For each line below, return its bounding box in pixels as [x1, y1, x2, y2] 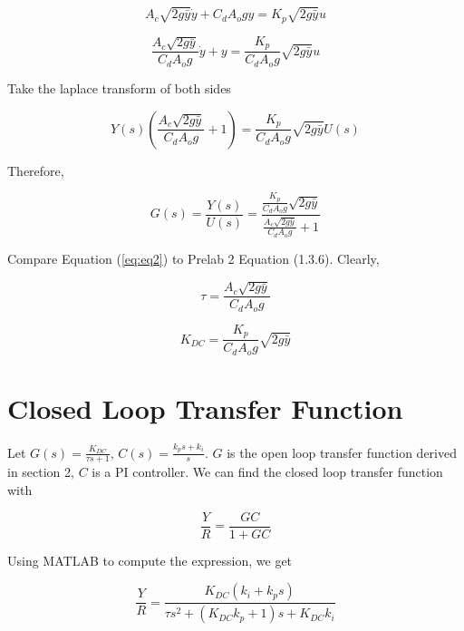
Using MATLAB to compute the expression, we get [7, 550, 293, 569]
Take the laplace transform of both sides [7, 78, 231, 97]
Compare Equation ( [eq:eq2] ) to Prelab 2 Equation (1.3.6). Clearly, [7, 248, 380, 267]
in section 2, [7, 462, 74, 481]
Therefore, [7, 160, 64, 180]
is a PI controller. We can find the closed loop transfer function [92, 462, 443, 481]
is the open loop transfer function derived [227, 442, 457, 461]
